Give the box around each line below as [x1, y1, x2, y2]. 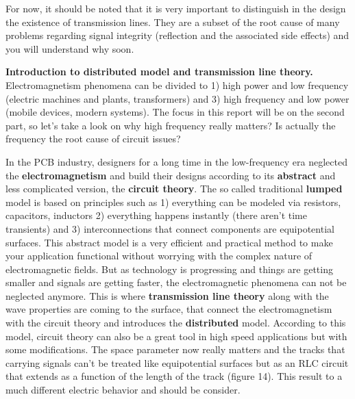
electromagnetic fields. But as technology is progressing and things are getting [5, 261, 333, 276]
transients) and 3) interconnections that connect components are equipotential [5, 221, 334, 235]
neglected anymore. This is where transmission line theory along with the [5, 288, 329, 303]
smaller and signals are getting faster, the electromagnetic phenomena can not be [5, 275, 347, 289]
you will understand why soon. [5, 41, 134, 55]
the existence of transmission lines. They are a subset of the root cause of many [5, 14, 340, 29]
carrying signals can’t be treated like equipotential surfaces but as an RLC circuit [5, 355, 349, 370]
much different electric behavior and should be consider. [5, 383, 241, 397]
